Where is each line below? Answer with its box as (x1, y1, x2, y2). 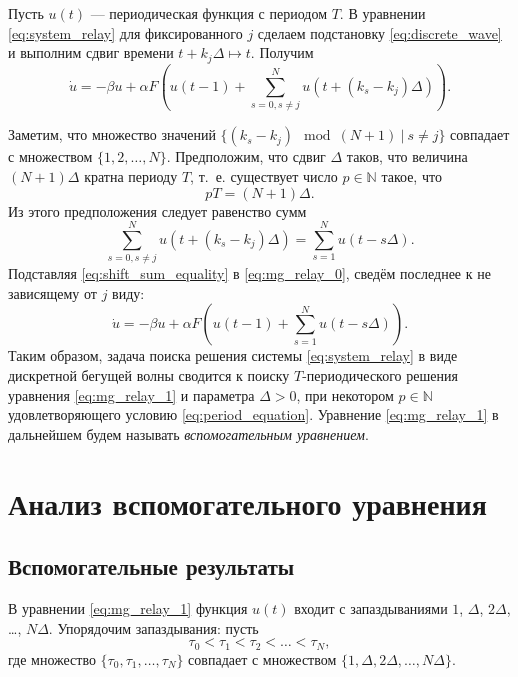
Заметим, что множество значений (8, 124, 216, 145)
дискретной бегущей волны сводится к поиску (8, 365, 290, 386)
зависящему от (8, 282, 97, 303)
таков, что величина (346, 146, 468, 167)
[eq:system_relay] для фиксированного (8, 22, 243, 43)
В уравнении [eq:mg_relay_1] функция (8, 598, 248, 618)
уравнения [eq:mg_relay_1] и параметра (8, 384, 255, 405)
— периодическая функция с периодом (90, 3, 327, 23)
